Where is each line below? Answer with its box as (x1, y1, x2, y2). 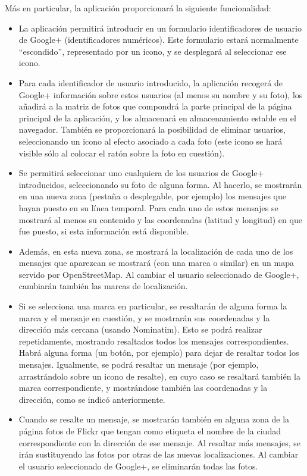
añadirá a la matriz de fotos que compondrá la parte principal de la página (18, 100, 292, 112)
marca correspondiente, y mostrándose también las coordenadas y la (18, 381, 268, 394)
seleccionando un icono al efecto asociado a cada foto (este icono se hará (18, 134, 283, 147)
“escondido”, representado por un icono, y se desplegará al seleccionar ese (18, 45, 287, 57)
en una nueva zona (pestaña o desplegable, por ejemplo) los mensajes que (18, 190, 286, 202)
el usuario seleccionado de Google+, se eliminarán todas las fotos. (18, 459, 258, 472)
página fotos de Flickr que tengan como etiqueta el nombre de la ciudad (18, 425, 281, 437)
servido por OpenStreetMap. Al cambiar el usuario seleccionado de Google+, (18, 268, 299, 280)
